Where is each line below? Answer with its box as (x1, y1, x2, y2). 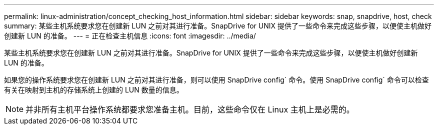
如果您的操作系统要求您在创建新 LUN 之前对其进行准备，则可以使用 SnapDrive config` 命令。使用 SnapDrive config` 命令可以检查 (4, 75, 429, 84)
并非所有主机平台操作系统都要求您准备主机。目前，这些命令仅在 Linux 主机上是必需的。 (25, 104, 354, 114)
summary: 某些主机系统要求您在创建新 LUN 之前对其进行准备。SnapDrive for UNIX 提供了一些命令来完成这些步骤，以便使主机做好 (4, 21, 432, 30)
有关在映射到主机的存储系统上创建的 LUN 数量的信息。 (4, 85, 183, 94)
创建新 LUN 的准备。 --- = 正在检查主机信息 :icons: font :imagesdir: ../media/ (4, 31, 256, 40)
